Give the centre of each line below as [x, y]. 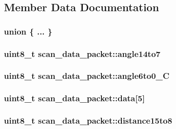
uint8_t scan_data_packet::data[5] [75, 98]
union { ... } [28, 31]
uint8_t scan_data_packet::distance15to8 [88, 120]
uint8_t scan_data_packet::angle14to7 [82, 53]
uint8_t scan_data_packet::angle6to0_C [87, 76]
